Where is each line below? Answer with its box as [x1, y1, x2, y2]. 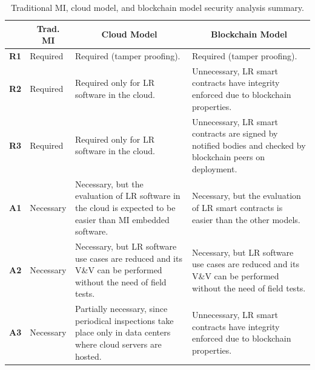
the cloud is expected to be [75, 201, 176, 213]
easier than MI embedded [75, 213, 170, 226]
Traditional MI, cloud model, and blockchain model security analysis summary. [11, 1, 304, 13]
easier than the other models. [192, 213, 300, 226]
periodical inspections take [75, 314, 174, 326]
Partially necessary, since [75, 302, 168, 315]
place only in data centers [75, 326, 171, 339]
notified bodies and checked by [192, 138, 306, 151]
